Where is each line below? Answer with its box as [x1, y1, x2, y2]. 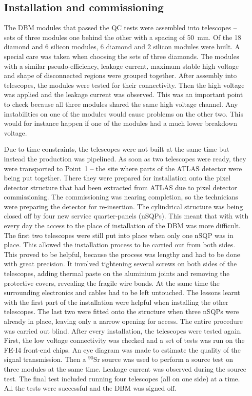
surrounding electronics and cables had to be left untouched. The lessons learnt [4, 287, 240, 297]
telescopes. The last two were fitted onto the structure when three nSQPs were [4, 306, 239, 317]
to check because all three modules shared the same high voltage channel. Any [4, 99, 238, 109]
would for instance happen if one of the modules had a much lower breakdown [4, 118, 237, 128]
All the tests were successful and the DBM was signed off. [4, 383, 177, 393]
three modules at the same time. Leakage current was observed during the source [4, 363, 246, 374]
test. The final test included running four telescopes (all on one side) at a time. [4, 373, 240, 383]
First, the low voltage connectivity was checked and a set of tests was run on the [4, 335, 245, 345]
